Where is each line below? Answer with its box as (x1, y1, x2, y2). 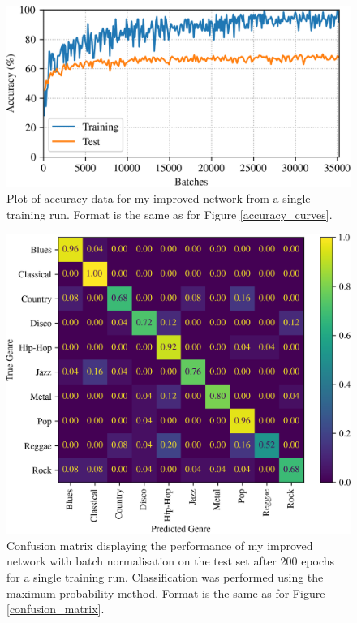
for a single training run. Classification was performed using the (6, 569, 324, 586)
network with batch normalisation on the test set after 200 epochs (6, 552, 335, 569)
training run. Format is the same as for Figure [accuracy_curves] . (6, 205, 333, 222)
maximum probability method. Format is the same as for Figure (6, 584, 325, 601)
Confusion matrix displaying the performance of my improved (6, 536, 313, 553)
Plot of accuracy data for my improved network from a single (6, 190, 311, 207)
